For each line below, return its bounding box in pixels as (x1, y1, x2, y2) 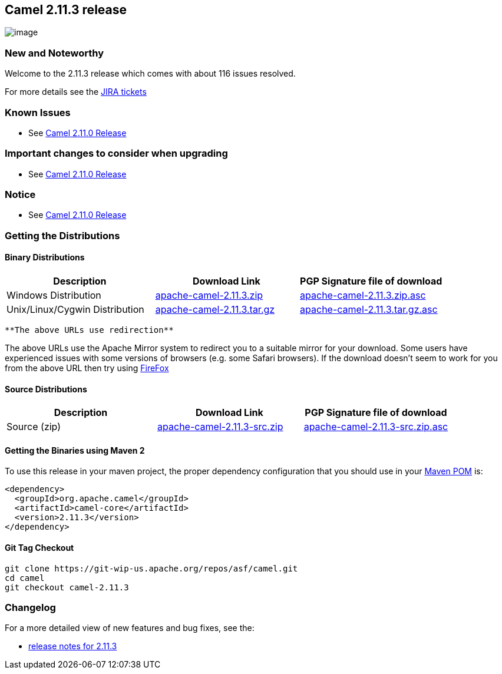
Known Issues (5, 106, 71, 118)
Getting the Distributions (5, 229, 120, 242)
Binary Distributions (5, 252, 85, 263)
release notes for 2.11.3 (28, 641, 117, 652)
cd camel (5, 573, 45, 583)
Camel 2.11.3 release (5, 2, 127, 17)
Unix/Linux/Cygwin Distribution (6, 303, 144, 316)
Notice (5, 189, 36, 201)
